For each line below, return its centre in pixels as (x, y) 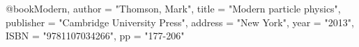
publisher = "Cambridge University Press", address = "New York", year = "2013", (180, 22)
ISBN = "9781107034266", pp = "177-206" (95, 36)
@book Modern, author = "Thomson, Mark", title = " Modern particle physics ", (173, 8)
